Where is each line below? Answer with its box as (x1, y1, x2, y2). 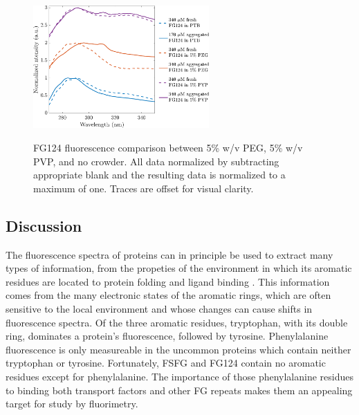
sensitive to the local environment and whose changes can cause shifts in (6, 302, 313, 316)
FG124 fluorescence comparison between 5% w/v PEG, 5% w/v (33, 140, 303, 155)
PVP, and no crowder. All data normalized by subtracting (33, 154, 279, 168)
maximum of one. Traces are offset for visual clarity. (33, 181, 254, 195)
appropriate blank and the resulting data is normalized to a (33, 167, 286, 182)
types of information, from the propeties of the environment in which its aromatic (6, 261, 352, 275)
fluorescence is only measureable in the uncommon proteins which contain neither (6, 342, 351, 356)
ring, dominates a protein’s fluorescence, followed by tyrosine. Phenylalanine (6, 329, 329, 343)
